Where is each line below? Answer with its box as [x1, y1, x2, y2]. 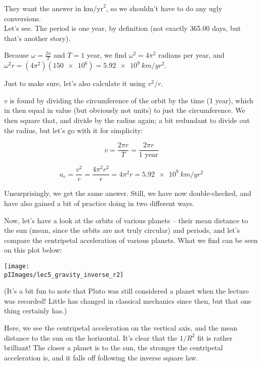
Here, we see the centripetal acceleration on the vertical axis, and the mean [4, 322, 238, 333]
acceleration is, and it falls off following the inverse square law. [4, 352, 198, 362]
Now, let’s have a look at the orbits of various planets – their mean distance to [4, 215, 248, 225]
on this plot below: [4, 245, 62, 255]
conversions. [4, 13, 41, 23]
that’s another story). [4, 32, 71, 43]
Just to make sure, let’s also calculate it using [4, 78, 146, 89]
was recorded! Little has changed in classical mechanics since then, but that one [4, 295, 251, 306]
